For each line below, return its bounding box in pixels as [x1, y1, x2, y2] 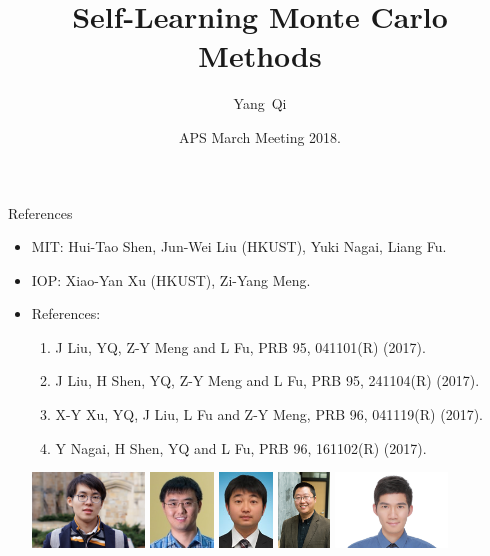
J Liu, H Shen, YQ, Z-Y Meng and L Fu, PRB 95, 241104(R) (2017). [55, 370, 480, 391]
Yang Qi [233, 93, 287, 114]
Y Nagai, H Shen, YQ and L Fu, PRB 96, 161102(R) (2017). [55, 437, 427, 458]
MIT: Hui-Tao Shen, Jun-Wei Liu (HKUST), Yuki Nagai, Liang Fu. [31, 236, 447, 257]
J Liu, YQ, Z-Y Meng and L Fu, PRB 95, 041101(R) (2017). [55, 336, 426, 357]
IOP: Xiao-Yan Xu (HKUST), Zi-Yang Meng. [31, 269, 311, 290]
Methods [198, 35, 322, 76]
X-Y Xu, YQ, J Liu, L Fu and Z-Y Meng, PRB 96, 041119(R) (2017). [55, 404, 483, 425]
